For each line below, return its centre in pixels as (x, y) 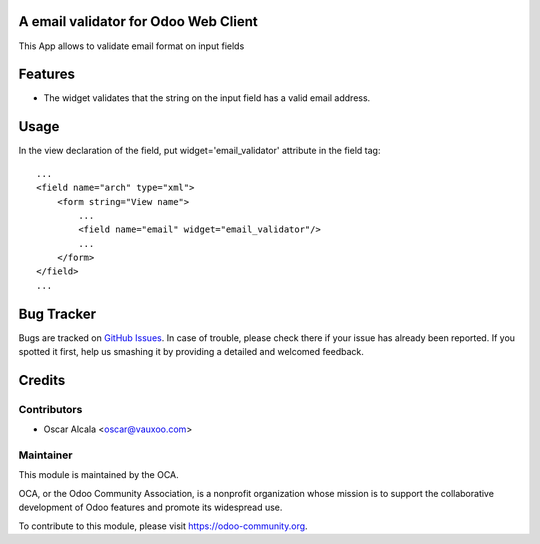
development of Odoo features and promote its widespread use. (150, 507)
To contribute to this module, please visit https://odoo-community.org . (163, 526)
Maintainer (45, 455)
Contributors (50, 409)
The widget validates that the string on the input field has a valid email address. (207, 98)
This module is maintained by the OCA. (98, 475)
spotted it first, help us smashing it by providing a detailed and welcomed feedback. (191, 352)
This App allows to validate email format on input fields (131, 46)
